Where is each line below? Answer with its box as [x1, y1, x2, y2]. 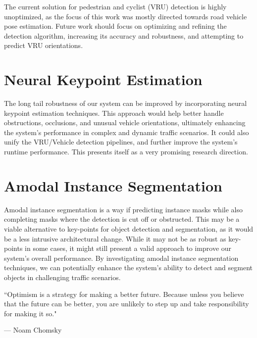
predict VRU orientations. [4, 40, 83, 50]
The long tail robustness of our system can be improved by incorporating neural [4, 98, 247, 108]
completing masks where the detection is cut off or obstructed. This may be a [4, 214, 240, 224]
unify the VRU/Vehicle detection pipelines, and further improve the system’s [4, 137, 238, 147]
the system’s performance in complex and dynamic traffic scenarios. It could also [4, 127, 249, 137]
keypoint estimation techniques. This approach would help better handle [4, 107, 224, 118]
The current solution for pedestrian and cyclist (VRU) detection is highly [4, 1, 227, 11]
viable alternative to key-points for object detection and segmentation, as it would [4, 223, 254, 234]
